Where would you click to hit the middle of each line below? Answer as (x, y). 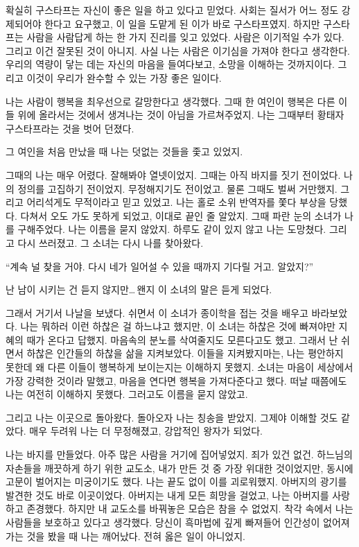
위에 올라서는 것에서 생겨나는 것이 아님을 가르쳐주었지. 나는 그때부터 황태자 (181, 115)
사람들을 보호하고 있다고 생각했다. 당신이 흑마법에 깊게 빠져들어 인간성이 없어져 (178, 522)
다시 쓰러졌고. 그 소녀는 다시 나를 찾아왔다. (111, 242)
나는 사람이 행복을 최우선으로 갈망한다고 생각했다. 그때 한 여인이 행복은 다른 (170, 101)
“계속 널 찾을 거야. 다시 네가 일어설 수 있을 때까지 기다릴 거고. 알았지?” (160, 266)
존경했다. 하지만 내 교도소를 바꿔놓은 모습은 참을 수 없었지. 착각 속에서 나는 (190, 509)
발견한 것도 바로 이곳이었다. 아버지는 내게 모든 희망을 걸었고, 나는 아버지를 (167, 495)
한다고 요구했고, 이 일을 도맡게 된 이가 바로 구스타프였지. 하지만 (182, 23)
